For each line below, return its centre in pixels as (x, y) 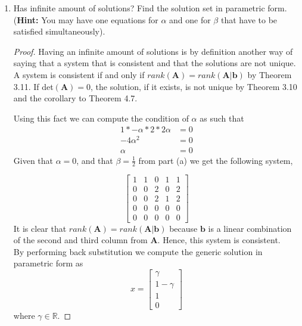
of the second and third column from (80, 240)
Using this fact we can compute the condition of (101, 118)
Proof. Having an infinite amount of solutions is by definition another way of (153, 51)
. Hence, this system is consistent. (219, 240)
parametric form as (48, 263)
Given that (33, 160)
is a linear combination (250, 228)
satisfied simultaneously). (59, 31)
